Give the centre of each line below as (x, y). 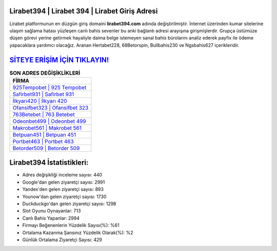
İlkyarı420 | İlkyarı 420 (40, 101)
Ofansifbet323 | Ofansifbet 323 (51, 107)
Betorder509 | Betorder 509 (46, 148)
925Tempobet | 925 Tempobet (50, 87)
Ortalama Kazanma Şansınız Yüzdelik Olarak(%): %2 (78, 232)
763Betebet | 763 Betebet (44, 114)
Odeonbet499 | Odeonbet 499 (50, 121)
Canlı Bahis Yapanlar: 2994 (51, 218)
